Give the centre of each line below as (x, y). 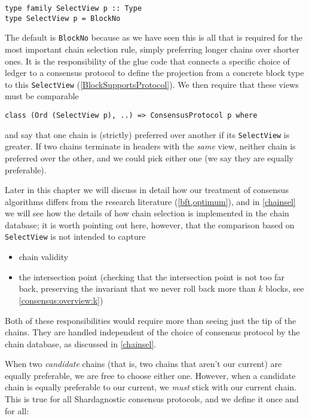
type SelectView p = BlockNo (63, 18)
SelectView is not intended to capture (75, 236)
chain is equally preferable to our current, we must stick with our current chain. (151, 387)
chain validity (44, 257)
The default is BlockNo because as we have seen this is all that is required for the (154, 37)
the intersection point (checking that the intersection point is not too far (152, 276)
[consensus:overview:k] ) (61, 300)
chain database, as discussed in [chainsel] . (81, 343)
